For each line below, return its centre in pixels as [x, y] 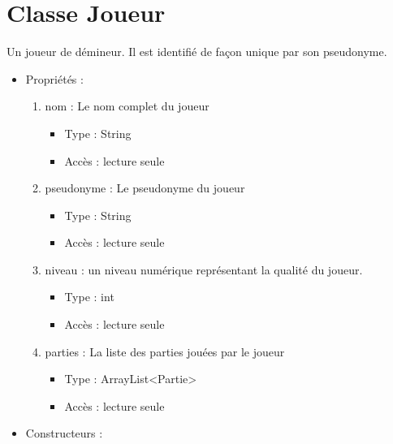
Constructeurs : [64, 433]
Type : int [89, 297]
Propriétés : [54, 78]
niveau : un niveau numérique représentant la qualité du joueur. [204, 269]
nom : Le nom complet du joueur [127, 106]
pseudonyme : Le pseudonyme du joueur [145, 188]
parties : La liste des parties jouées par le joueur [165, 351]
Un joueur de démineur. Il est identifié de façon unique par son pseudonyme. [197, 52]
